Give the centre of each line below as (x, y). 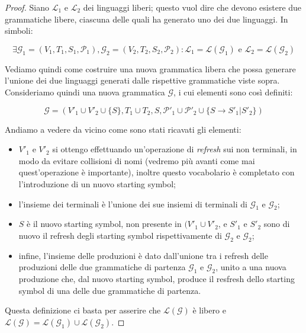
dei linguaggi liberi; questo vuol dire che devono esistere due (192, 7)
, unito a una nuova (251, 267)
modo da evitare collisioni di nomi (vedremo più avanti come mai (137, 160)
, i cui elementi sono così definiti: (233, 92)
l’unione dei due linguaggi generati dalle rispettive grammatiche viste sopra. (142, 80)
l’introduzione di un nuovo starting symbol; (97, 183)
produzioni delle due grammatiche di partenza (102, 267)
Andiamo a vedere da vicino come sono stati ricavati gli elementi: (123, 129)
